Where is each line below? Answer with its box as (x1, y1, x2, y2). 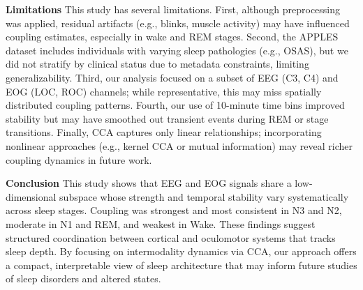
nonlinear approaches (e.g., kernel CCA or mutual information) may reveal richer (6, 138, 353, 153)
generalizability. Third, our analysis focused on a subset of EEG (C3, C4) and (6, 70, 339, 84)
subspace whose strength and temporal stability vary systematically (59, 189, 349, 204)
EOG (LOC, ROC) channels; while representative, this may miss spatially (6, 84, 322, 98)
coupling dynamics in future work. (6, 152, 152, 167)
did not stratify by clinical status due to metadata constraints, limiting (6, 56, 309, 71)
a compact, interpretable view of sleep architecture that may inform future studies (6, 257, 357, 272)
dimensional (6, 189, 57, 204)
